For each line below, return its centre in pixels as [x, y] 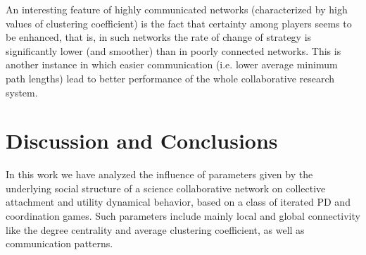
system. [22, 92]
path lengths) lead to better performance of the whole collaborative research [170, 78]
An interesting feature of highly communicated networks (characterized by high [177, 9]
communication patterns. [59, 243]
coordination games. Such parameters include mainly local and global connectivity [183, 216]
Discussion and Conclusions [142, 141]
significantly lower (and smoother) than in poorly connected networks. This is [173, 50]
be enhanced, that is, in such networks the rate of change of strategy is [159, 37]
